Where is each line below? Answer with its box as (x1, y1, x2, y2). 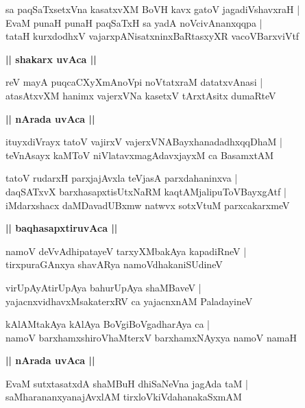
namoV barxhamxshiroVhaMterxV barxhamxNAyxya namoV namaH (5, 330, 297, 344)
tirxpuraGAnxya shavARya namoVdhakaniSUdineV (5, 257, 223, 272)
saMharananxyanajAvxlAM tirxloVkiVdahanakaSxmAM (5, 389, 242, 404)
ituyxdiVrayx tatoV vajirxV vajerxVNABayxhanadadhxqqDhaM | (5, 134, 282, 149)
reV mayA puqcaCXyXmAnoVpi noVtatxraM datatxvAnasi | (5, 75, 263, 89)
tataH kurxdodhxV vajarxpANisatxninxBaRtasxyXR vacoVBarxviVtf (5, 29, 300, 43)
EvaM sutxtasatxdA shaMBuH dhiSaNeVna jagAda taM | (5, 376, 248, 390)
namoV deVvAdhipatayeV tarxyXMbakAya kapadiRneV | (5, 243, 247, 258)
